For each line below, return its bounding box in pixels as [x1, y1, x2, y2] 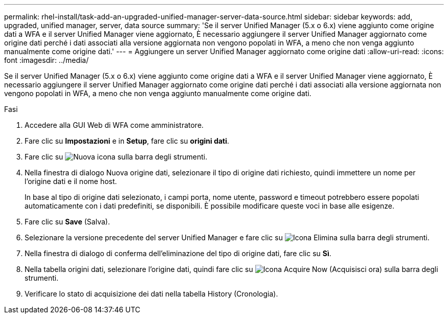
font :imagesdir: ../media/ [4, 56, 89, 64]
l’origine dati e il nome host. [25, 177, 117, 186]
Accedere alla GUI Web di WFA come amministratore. [25, 121, 204, 129]
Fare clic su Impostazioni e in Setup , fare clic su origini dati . [25, 137, 230, 145]
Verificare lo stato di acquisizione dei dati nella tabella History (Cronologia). [25, 289, 278, 298]
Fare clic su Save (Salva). [25, 217, 110, 226]
